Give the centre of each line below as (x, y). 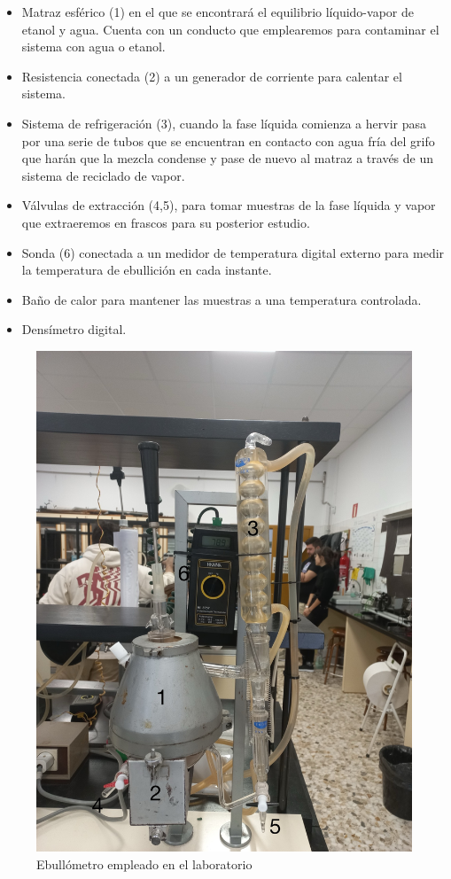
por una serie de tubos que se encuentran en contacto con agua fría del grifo (228, 140)
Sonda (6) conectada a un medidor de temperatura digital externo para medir (233, 252)
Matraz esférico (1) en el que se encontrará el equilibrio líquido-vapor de (218, 12)
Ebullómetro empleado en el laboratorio (144, 863)
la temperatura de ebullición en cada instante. (147, 270)
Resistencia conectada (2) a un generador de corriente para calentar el (212, 76)
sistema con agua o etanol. (93, 47)
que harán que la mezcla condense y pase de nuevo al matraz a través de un (228, 158)
